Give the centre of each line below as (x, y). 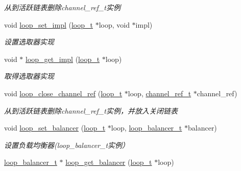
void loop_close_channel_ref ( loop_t (63, 93)
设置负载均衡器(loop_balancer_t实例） (67, 145)
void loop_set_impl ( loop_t (49, 24)
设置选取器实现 (29, 42)
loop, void (114, 24)
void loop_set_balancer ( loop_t (55, 128)
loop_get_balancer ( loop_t (109, 162)
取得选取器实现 (29, 76)
